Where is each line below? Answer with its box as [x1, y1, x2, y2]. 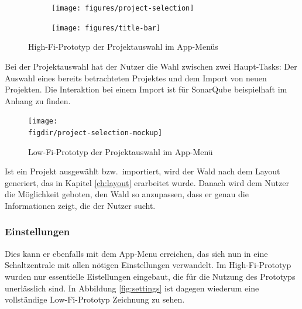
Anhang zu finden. [5, 94, 71, 107]
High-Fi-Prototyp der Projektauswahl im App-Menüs [28, 40, 218, 53]
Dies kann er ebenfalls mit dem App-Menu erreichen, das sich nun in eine [5, 247, 268, 259]
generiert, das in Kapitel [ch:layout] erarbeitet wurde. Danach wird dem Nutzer [5, 176, 289, 188]
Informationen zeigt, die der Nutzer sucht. [5, 199, 156, 211]
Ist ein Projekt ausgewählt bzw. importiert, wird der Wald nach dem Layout [5, 165, 280, 177]
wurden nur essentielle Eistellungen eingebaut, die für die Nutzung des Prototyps [5, 270, 296, 282]
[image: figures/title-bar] [52, 23, 161, 32]
